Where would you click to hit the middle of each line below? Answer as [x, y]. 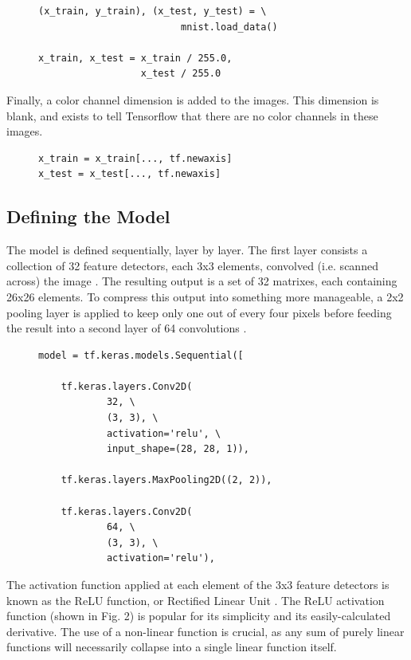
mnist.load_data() [229, 27]
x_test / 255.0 [181, 74]
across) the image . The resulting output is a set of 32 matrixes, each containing [202, 281]
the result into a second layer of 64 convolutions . [127, 328]
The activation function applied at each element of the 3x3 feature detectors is [198, 585]
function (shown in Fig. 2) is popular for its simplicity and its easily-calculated [199, 616]
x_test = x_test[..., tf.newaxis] [130, 174]
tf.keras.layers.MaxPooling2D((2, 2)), [166, 480]
